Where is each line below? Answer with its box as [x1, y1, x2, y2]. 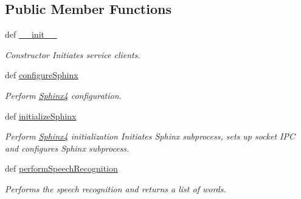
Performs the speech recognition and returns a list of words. [5, 182, 226, 195]
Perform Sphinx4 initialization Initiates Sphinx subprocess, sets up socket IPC [5, 130, 296, 143]
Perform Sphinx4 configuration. [5, 89, 122, 101]
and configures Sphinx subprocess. [5, 141, 130, 154]
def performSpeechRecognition [5, 162, 118, 175]
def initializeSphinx [5, 109, 77, 122]
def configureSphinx [5, 69, 78, 81]
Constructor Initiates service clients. [5, 48, 140, 61]
